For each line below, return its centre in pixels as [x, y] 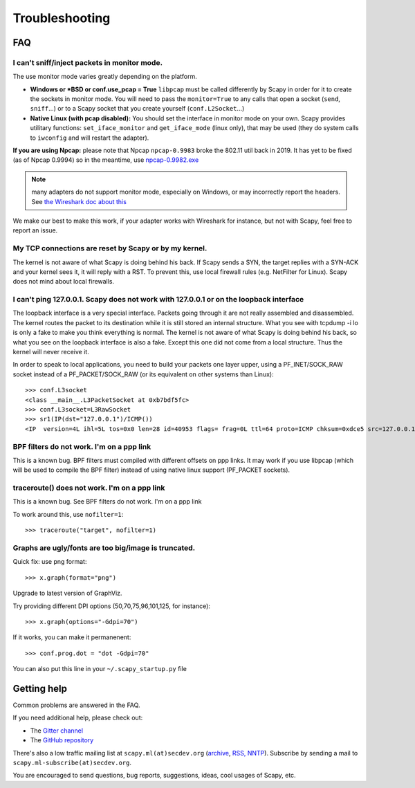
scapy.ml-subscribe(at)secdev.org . [72, 762]
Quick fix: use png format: [50, 562]
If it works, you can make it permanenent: [72, 637]
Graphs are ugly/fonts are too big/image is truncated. [104, 548]
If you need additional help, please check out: [78, 718]
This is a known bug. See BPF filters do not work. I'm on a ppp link [107, 502]
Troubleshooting [62, 18]
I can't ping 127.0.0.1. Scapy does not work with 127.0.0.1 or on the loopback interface [158, 300]
